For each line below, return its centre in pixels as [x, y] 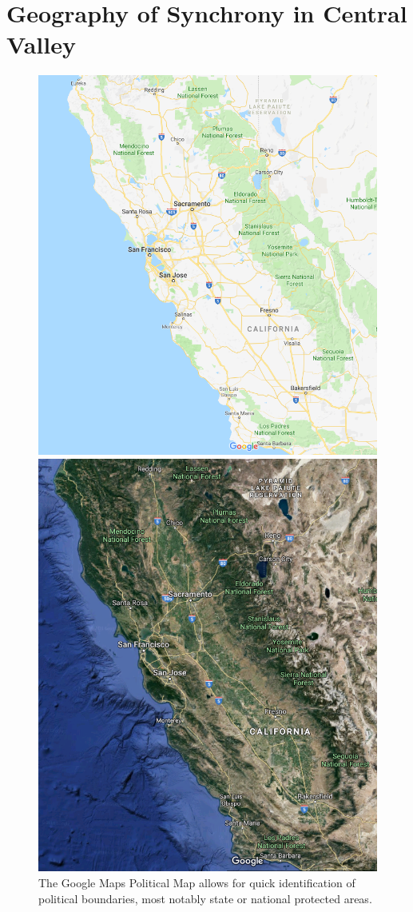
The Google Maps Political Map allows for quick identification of [197, 883]
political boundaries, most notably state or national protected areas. [205, 898]
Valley [41, 44]
